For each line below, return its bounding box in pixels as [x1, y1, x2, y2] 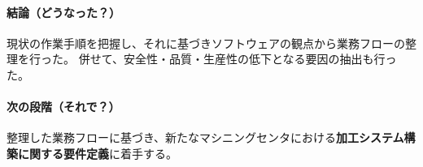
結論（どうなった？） [7, 3, 120, 20]
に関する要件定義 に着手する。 [17, 144, 177, 161]
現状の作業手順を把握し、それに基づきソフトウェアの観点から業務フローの [7, 34, 405, 51]
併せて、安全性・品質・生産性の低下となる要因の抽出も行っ [78, 50, 397, 67]
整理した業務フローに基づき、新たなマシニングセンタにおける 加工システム [7, 129, 404, 146]
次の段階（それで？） [7, 98, 120, 115]
